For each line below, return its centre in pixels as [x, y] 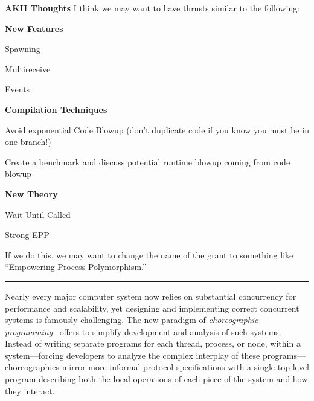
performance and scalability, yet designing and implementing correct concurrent [152, 308]
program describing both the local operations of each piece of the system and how [156, 379]
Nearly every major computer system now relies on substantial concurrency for [151, 296]
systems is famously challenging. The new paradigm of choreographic [132, 320]
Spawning [23, 49]
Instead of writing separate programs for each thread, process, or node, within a [153, 343]
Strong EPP [27, 235]
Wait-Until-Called [38, 214]
